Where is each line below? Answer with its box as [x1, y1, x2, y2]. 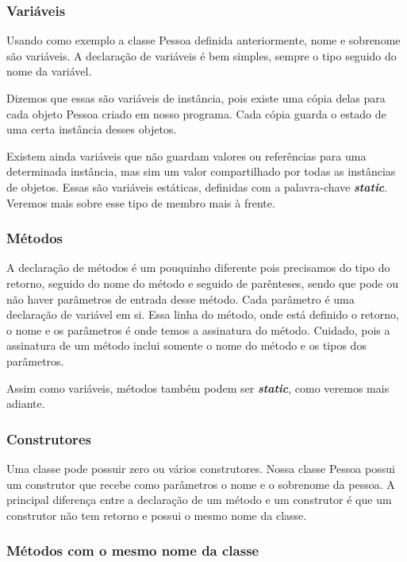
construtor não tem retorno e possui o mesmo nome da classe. [6, 506, 307, 523]
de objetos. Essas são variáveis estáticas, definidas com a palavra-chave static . [6, 178, 388, 195]
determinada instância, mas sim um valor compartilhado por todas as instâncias [6, 163, 396, 180]
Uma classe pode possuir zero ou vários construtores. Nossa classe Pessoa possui [6, 459, 395, 476]
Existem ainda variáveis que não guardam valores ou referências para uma [6, 147, 367, 164]
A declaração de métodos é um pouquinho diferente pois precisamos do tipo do [6, 259, 390, 276]
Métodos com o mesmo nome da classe [6, 541, 259, 560]
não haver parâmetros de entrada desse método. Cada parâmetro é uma [6, 290, 355, 307]
